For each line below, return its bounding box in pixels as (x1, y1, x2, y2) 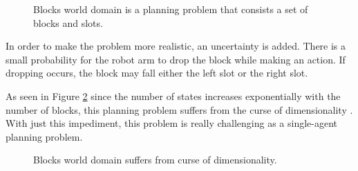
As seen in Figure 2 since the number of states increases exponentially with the (6, 88, 341, 103)
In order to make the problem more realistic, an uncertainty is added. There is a (6, 39, 346, 53)
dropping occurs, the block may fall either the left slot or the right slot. (6, 66, 308, 80)
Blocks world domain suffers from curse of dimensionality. (33, 152, 277, 167)
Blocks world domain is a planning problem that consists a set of (33, 2, 308, 16)
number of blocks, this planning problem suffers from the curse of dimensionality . (6, 102, 353, 117)
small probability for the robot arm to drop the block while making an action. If (6, 52, 346, 66)
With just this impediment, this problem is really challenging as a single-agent (6, 116, 338, 130)
